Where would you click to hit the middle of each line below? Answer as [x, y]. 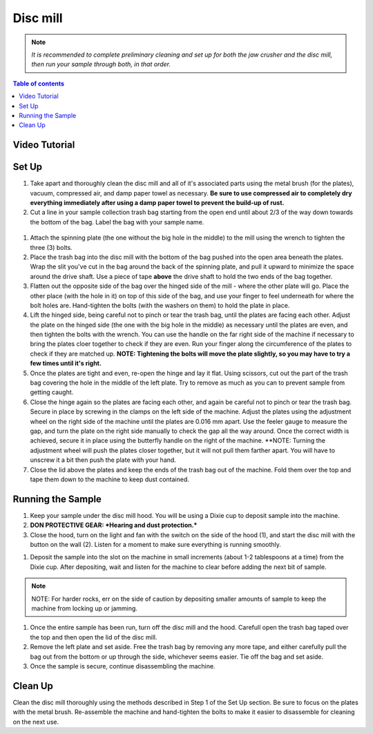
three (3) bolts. [51, 247]
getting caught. [52, 392]
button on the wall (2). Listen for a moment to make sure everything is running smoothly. [155, 544]
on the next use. [36, 722]
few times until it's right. [66, 363]
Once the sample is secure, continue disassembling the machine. [123, 666]
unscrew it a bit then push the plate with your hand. [103, 460]
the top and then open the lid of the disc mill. [94, 637]
